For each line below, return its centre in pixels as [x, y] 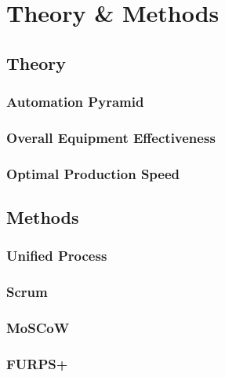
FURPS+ [37, 363]
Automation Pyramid [75, 102]
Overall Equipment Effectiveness [111, 137]
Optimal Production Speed [93, 173]
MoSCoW [38, 328]
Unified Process [57, 256]
